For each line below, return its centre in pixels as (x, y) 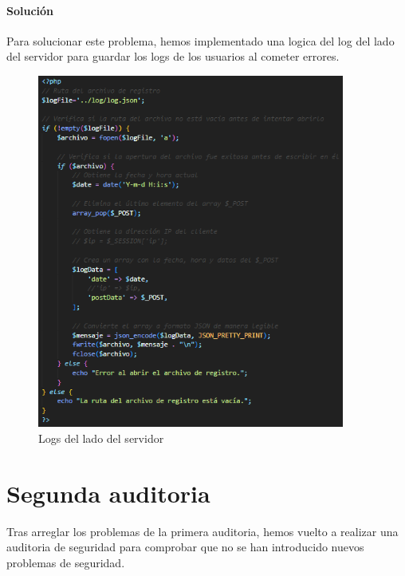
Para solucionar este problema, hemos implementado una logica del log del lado (201, 40)
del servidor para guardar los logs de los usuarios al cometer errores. (173, 56)
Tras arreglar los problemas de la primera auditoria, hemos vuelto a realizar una (202, 531)
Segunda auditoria (108, 493)
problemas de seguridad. (66, 562)
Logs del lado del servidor (101, 438)
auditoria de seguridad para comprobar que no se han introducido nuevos (185, 547)
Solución (30, 10)
